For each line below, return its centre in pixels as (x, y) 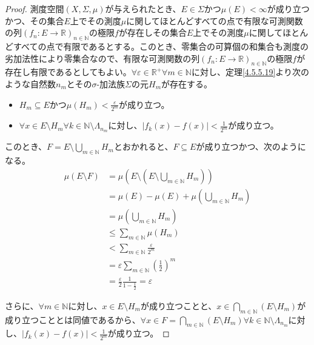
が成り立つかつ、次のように (251, 146)
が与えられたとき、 (143, 8)
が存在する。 (187, 83)
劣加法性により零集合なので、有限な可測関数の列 (102, 58)
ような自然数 (30, 83)
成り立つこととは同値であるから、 (73, 319)
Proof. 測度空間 (35, 8)
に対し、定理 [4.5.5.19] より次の (250, 72)
